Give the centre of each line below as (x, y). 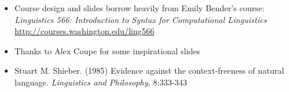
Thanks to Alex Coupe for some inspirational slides (107, 50)
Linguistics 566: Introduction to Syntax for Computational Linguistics (141, 19)
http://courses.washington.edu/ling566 (84, 31)
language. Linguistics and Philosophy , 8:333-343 (101, 82)
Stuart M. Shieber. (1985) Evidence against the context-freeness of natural (149, 70)
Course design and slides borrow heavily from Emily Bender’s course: (139, 8)
